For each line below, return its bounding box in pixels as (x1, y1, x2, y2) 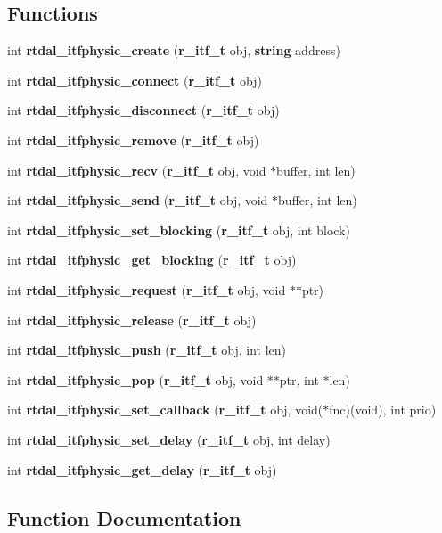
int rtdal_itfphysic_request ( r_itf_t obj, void (7, 280, 286, 299)
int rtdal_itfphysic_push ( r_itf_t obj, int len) (7, 340, 287, 359)
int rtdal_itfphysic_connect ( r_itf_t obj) (7, 70, 262, 89)
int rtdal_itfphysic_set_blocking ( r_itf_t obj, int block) (7, 220, 350, 239)
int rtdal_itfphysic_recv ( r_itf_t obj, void (7, 160, 266, 179)
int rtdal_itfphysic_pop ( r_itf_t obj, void (7, 370, 264, 389)
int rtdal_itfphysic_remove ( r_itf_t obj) (7, 130, 259, 149)
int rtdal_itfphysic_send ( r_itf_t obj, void (7, 191, 268, 209)
